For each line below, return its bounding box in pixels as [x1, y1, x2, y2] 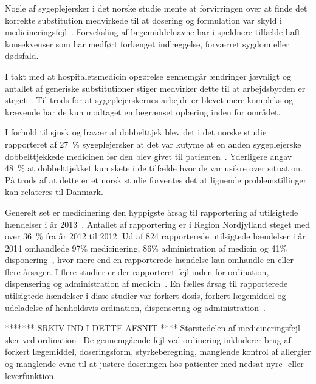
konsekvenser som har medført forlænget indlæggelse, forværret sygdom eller [5, 37, 289, 50]
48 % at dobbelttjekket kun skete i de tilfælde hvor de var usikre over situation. [5, 162, 303, 174]
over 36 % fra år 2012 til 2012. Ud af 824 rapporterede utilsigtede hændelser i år [5, 230, 306, 242]
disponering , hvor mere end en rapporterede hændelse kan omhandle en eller [5, 253, 294, 266]
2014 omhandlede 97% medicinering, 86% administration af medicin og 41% [5, 241, 287, 254]
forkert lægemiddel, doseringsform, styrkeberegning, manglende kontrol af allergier [5, 345, 311, 358]
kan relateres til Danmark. [5, 185, 103, 198]
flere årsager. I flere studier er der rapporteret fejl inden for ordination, [5, 265, 269, 278]
